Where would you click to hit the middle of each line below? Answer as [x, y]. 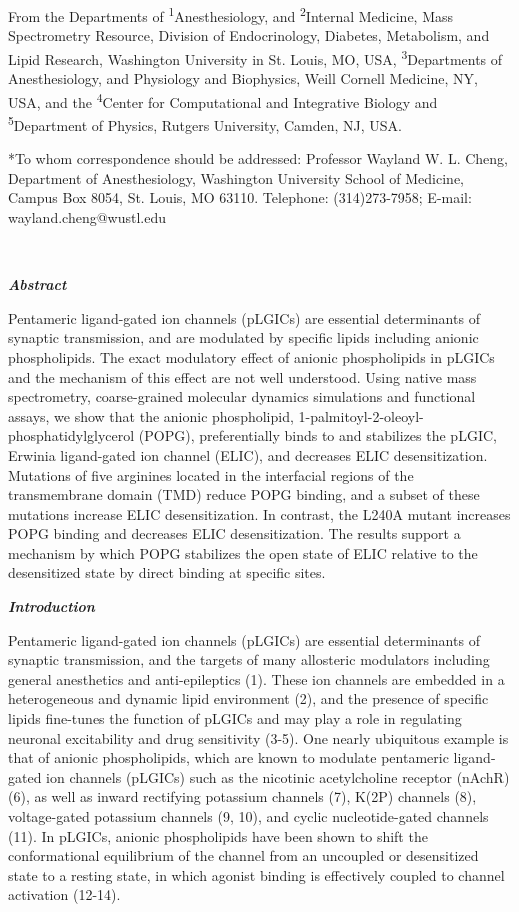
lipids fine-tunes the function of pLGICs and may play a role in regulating [235, 718]
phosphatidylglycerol [71, 435]
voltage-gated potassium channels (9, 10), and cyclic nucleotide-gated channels [248, 816]
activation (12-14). [64, 894]
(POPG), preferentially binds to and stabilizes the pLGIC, [317, 435]
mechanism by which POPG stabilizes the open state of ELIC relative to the [243, 552]
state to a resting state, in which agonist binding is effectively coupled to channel [256, 874]
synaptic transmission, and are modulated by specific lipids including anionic [243, 337]
